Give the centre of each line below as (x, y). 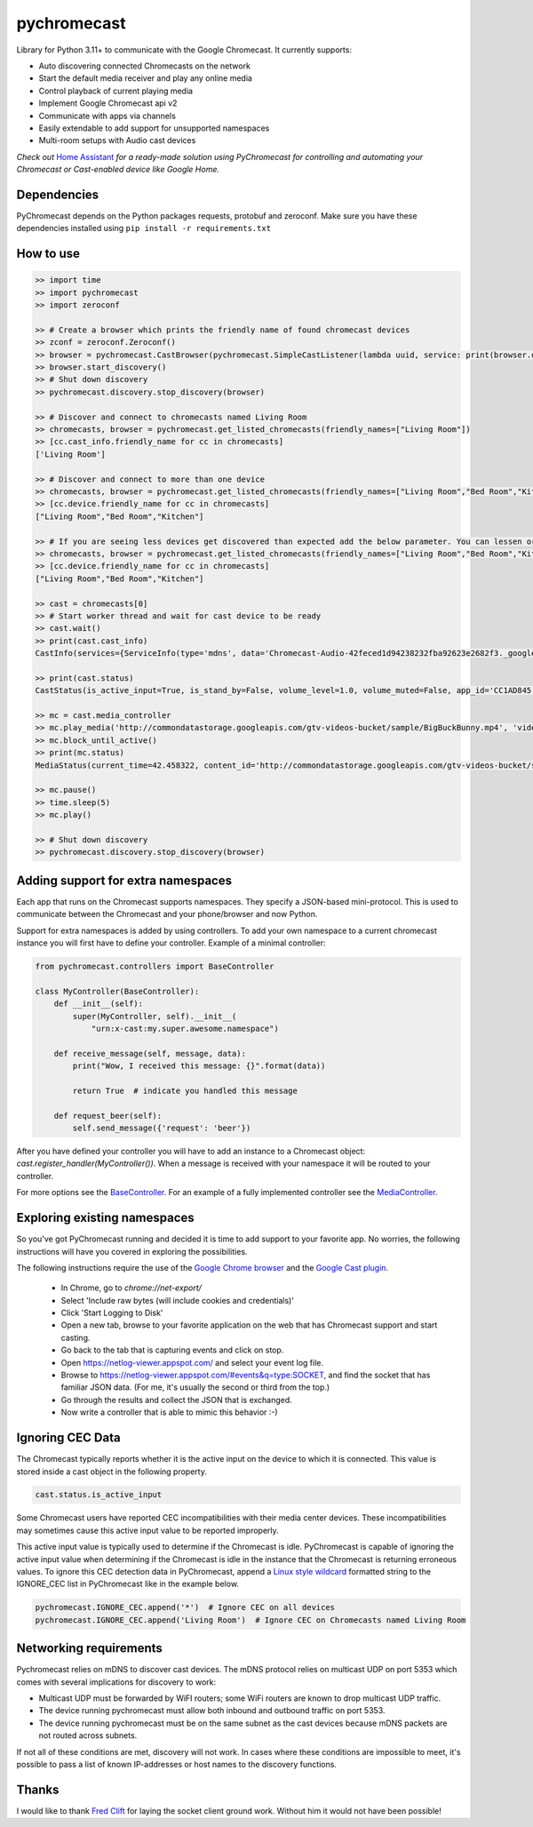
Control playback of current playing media (116, 91)
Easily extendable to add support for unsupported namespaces (154, 128)
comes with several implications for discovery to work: (116, 1682)
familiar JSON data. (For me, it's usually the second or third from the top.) (195, 1387)
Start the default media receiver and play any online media (146, 78)
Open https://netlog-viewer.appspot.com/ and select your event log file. (192, 1362)
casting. (76, 1337)
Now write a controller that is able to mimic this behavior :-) (170, 1412)
